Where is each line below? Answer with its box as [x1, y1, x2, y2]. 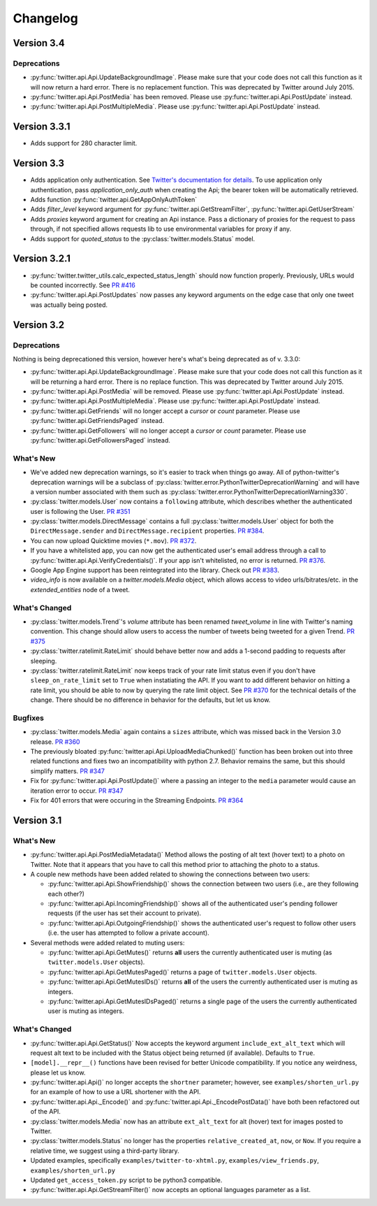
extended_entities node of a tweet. [30, 585, 131, 594]
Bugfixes [13, 713, 45, 723]
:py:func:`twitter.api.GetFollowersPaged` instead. [30, 436, 171, 444]
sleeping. [30, 656, 57, 665]
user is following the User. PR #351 [30, 507, 131, 515]
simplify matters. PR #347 [30, 766, 105, 775]
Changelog [13, 10, 78, 26]
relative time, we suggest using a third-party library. [30, 1147, 179, 1155]
